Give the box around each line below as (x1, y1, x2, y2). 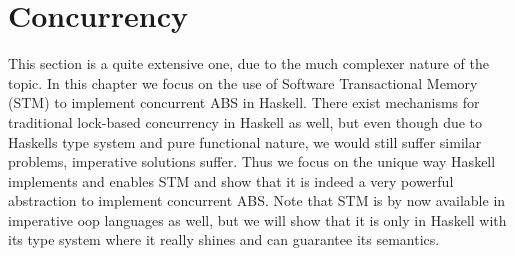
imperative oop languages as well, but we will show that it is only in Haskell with (8, 209, 507, 230)
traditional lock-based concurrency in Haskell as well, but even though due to (8, 111, 483, 132)
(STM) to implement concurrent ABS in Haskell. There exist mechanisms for (8, 92, 480, 113)
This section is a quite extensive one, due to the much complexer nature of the (8, 53, 489, 74)
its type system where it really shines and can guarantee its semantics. (8, 229, 440, 250)
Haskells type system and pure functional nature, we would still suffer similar (8, 131, 482, 152)
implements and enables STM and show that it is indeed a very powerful (8, 170, 454, 191)
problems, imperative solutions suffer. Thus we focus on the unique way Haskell (8, 151, 496, 172)
